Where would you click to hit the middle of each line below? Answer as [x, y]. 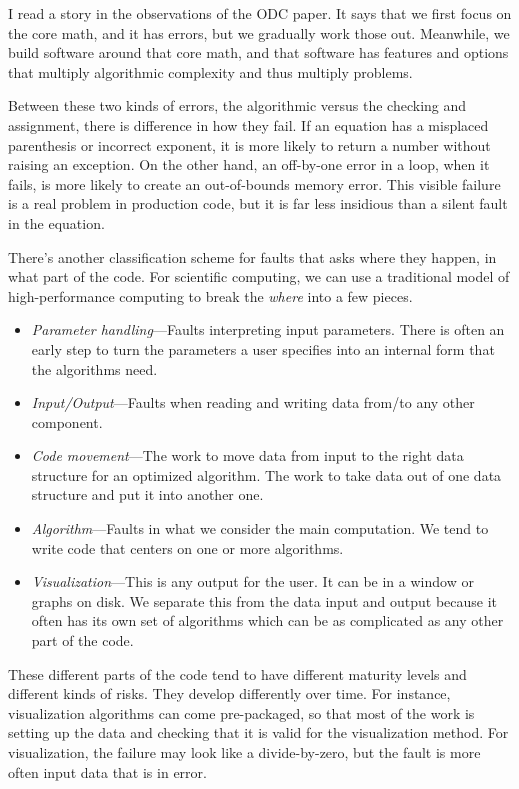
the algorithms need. [94, 368]
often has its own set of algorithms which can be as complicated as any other [267, 620]
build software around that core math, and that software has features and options [258, 52]
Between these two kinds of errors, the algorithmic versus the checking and [237, 105]
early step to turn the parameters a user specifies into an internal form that [263, 348]
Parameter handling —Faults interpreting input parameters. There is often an [268, 329]
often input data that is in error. [107, 771]
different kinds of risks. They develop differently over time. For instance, [229, 693]
